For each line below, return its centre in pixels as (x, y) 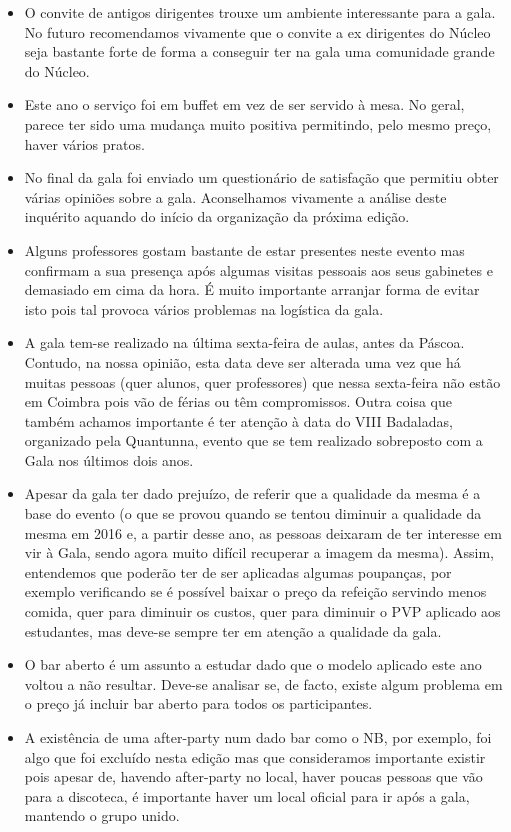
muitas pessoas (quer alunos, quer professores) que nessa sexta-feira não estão (262, 381)
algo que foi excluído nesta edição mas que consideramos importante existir (255, 756)
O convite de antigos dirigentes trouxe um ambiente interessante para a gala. (260, 12)
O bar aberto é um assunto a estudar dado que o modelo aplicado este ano (253, 664)
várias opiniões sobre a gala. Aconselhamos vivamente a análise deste (235, 196)
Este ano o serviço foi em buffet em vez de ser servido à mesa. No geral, (244, 104)
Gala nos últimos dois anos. (109, 459)
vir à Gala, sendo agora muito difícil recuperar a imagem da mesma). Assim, (259, 552)
